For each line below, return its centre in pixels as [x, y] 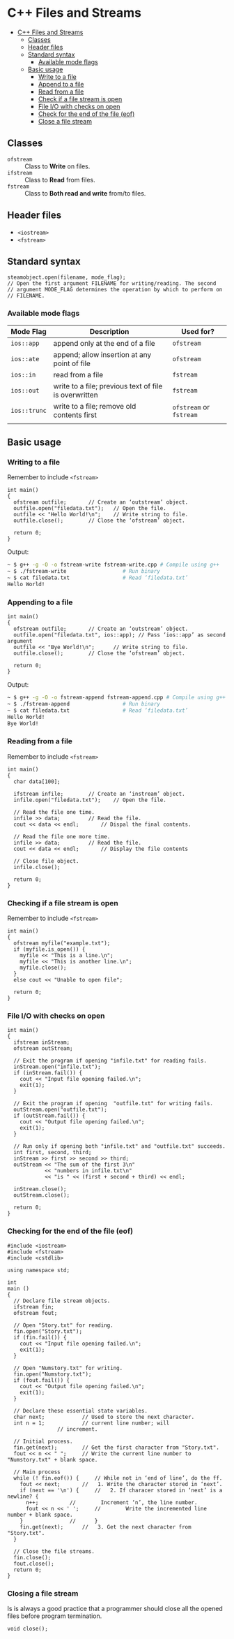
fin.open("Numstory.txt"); [53, 1374]
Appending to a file [40, 602]
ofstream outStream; [43, 1049]
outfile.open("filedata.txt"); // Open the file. [90, 509]
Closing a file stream [43, 1593]
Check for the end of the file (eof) [86, 114]
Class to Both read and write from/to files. [85, 193]
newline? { [23, 1496]
